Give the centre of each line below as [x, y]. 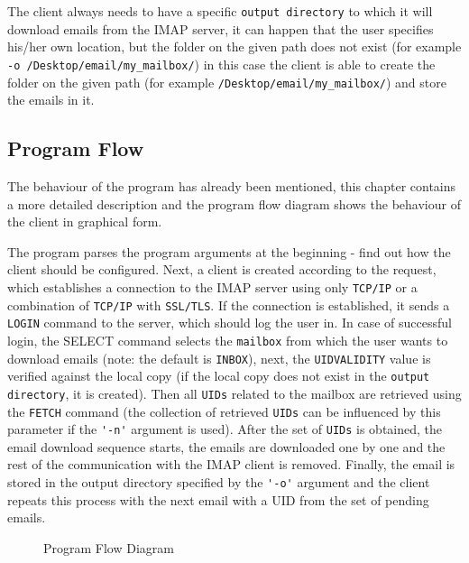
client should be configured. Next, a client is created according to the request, [222, 269]
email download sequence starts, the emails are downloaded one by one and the [226, 446]
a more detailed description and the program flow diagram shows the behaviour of [234, 203]
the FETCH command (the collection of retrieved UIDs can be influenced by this [224, 411]
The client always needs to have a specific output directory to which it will [220, 11]
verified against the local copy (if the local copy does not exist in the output [219, 376]
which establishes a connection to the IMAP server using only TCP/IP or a [212, 286]
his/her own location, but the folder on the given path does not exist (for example [234, 46]
